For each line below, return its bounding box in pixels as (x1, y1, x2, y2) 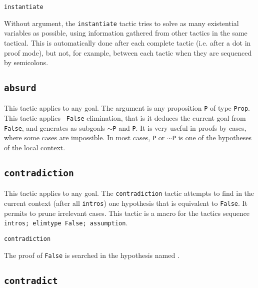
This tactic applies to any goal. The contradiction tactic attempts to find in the (4, 188, 254, 198)
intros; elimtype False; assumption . (4, 217, 128, 228)
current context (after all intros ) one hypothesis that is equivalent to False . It (4, 198, 248, 208)
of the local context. (4, 142, 65, 153)
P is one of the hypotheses (172, 132, 252, 143)
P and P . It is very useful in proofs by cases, (112, 122, 246, 133)
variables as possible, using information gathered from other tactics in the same (4, 28, 247, 38)
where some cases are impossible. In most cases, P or (4, 132, 165, 143)
